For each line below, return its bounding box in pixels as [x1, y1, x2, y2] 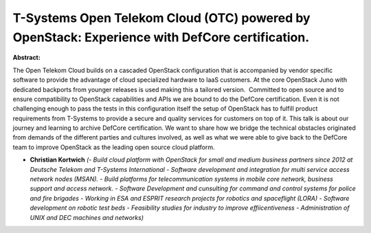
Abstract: [12, 54, 41, 62]
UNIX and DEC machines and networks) [30, 213, 144, 221]
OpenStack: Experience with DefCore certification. [12, 30, 310, 45]
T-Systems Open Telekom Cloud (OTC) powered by [12, 10, 311, 25]
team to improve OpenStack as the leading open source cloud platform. [12, 143, 216, 151]
